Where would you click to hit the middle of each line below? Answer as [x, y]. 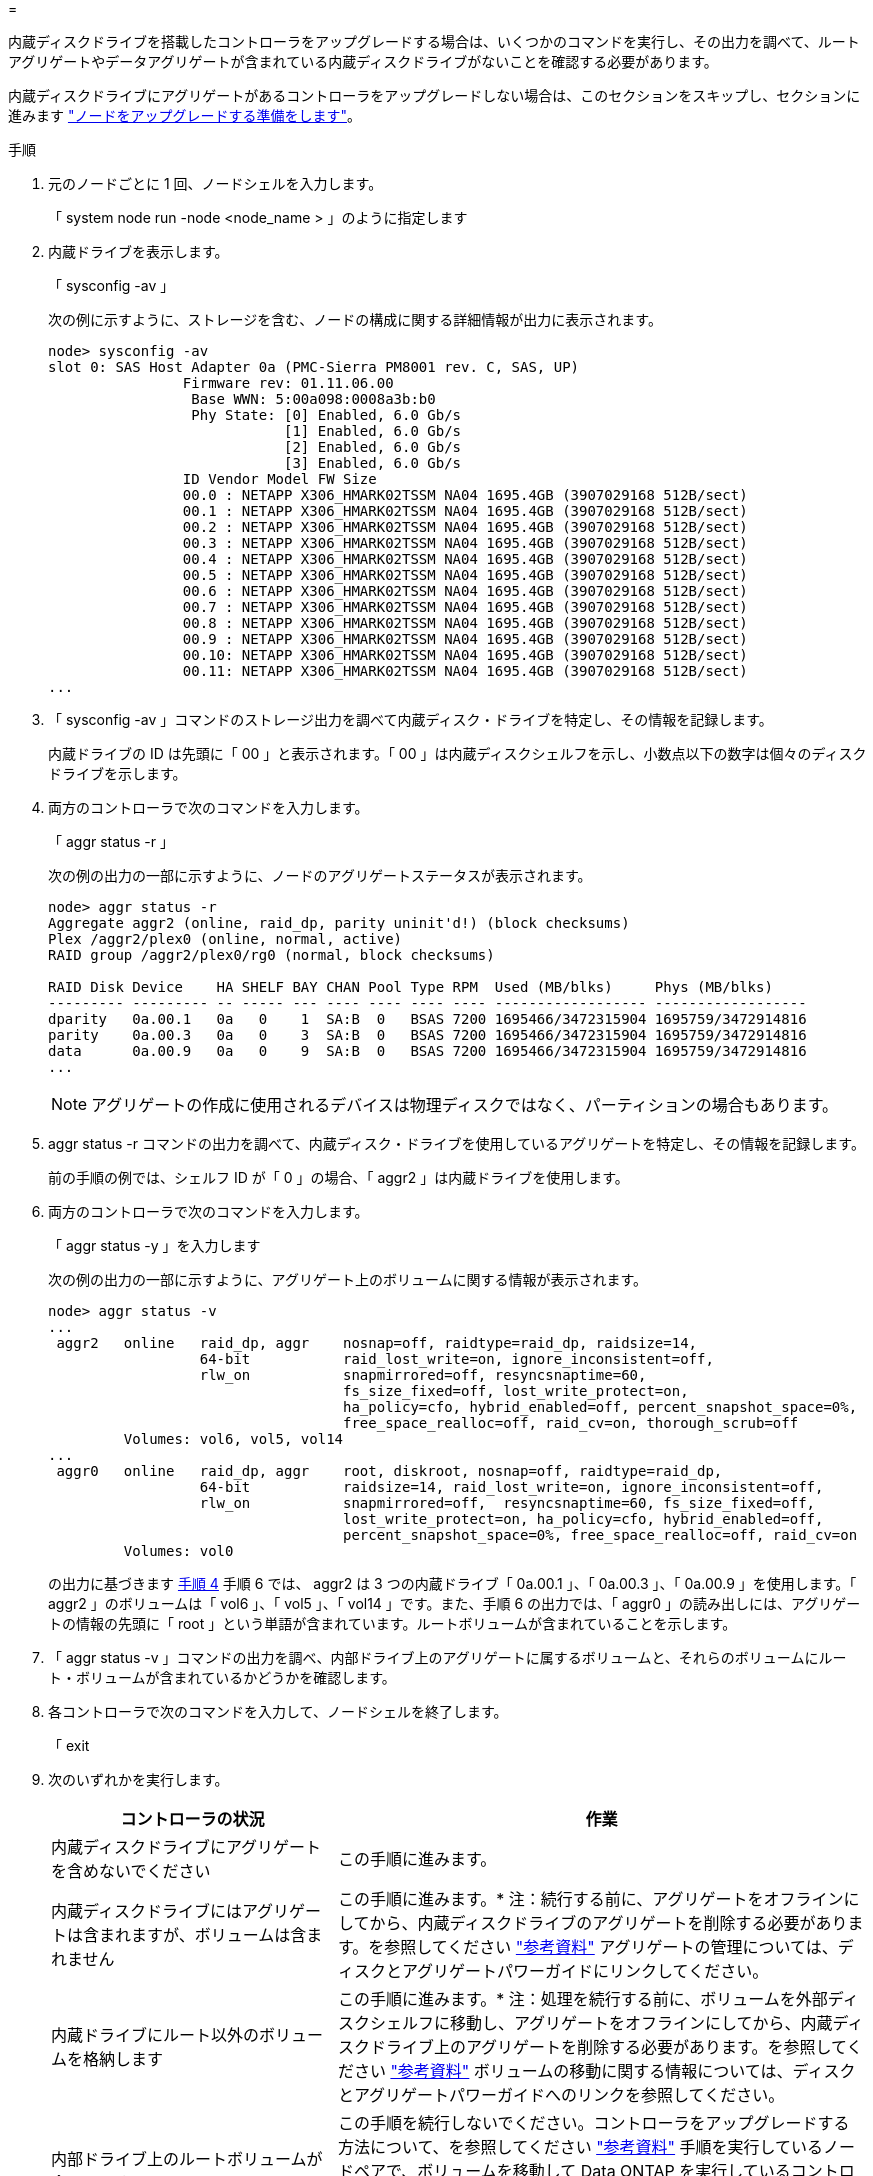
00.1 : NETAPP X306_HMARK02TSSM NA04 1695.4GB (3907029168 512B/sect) [465, 511]
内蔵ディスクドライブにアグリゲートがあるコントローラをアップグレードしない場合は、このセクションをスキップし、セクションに [434, 95]
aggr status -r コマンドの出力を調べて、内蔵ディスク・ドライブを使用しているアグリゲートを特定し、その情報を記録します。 [456, 1143]
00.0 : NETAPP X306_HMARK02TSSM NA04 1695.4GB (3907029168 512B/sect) [465, 495]
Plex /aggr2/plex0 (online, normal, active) [225, 939]
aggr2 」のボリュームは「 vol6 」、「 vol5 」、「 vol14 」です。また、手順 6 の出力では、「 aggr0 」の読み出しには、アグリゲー [454, 1603]
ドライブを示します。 [117, 773]
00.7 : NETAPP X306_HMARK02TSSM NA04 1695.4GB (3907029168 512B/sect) [465, 607]
